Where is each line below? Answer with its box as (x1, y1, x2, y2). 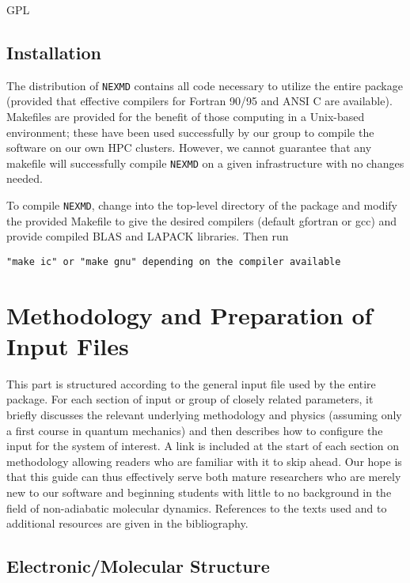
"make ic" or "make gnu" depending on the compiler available (6, 256, 341, 267)
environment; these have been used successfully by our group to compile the (6, 123, 374, 140)
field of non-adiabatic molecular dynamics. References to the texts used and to (6, 499, 387, 516)
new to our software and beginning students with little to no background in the (6, 484, 392, 501)
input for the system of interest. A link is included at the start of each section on (6, 437, 400, 454)
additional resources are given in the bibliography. (6, 515, 249, 532)
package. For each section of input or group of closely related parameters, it (6, 391, 374, 407)
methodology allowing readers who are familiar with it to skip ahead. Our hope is (6, 452, 402, 469)
